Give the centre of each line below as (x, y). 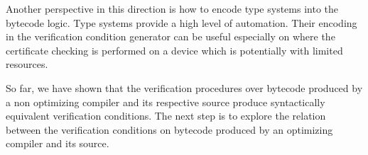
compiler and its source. (58, 143)
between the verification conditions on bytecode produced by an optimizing (169, 129)
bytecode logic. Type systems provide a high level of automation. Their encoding (182, 22)
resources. (27, 64)
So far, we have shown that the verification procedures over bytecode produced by (184, 87)
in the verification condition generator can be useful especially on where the (171, 36)
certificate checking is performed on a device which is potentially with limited (174, 50)
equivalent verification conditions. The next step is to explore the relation (166, 116)
